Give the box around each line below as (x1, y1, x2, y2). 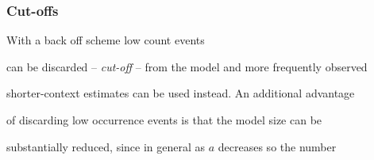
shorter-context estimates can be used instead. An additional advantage (6, 85, 355, 101)
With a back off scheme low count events (6, 32, 205, 48)
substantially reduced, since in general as (6, 138, 206, 154)
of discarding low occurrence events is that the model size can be (6, 112, 322, 128)
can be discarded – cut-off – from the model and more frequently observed (6, 58, 368, 74)
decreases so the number (218, 138, 337, 154)
